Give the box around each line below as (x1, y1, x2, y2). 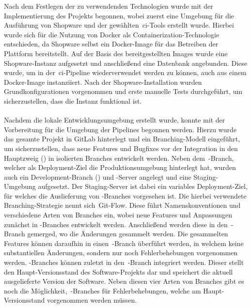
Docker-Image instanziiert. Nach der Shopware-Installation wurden (4, 77, 202, 87)
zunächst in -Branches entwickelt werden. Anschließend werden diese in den (4, 219, 228, 229)
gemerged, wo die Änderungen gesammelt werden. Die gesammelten (27, 229, 228, 239)
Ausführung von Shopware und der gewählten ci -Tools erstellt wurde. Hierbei (4, 20, 234, 30)
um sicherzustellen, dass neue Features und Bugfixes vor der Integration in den (4, 143, 238, 153)
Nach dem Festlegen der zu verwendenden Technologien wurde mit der (4, 1, 213, 11)
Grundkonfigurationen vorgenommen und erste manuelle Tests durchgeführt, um (4, 86, 243, 96)
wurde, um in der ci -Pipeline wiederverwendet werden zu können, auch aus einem (4, 67, 247, 77)
